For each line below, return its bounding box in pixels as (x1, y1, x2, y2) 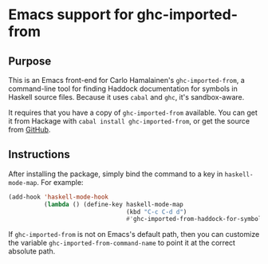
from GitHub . (8, 125, 51, 134)
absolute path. (8, 246, 56, 256)
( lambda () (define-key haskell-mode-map (43, 200, 183, 208)
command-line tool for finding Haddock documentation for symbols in (8, 84, 238, 93)
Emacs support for (8, 6, 134, 24)
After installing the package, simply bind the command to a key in (8, 169, 223, 179)
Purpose (8, 54, 52, 68)
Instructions (8, 148, 70, 161)
